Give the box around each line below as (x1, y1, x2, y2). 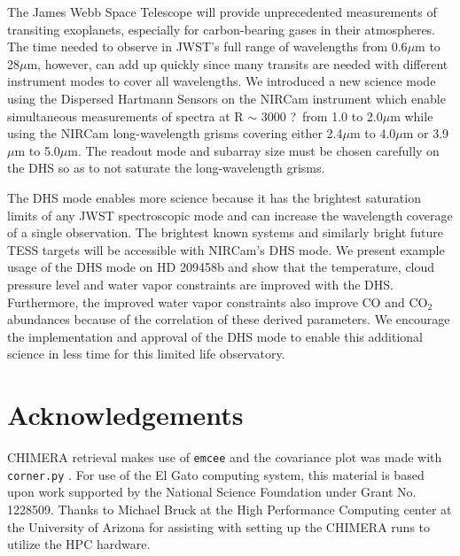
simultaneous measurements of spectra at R (7, 106, 244, 125)
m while (390, 106, 433, 125)
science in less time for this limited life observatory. (7, 344, 285, 363)
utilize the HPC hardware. (7, 535, 151, 553)
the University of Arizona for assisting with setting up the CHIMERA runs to (7, 517, 431, 536)
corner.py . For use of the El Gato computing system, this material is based (7, 465, 425, 483)
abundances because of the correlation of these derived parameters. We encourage (7, 310, 450, 328)
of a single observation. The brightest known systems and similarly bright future (7, 223, 443, 242)
